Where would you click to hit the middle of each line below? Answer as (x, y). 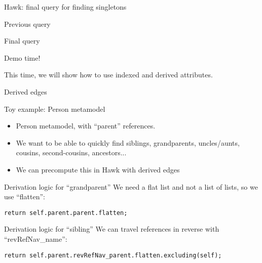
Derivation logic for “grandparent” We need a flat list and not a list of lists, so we (131, 186)
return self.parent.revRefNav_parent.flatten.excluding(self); (113, 255)
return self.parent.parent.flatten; (66, 213)
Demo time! (22, 57)
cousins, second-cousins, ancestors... (71, 152)
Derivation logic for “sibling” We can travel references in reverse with (112, 229)
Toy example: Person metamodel (55, 108)
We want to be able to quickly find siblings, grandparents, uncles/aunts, (128, 142)
